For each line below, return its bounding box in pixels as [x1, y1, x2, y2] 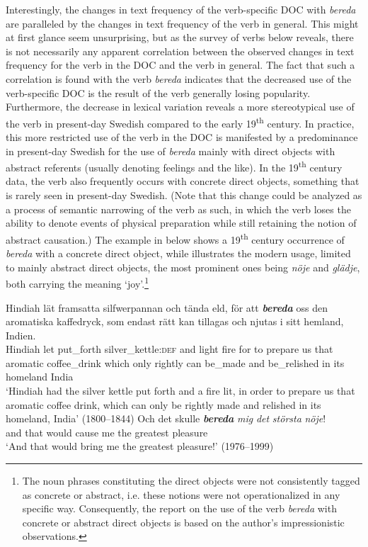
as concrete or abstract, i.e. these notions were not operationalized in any [22, 487, 340, 502]
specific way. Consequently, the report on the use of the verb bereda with [22, 501, 337, 516]
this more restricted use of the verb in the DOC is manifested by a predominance [6, 130, 358, 144]
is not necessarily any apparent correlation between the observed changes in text [6, 43, 355, 58]
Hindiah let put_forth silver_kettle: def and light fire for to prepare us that [6, 342, 333, 356]
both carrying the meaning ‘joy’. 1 [6, 274, 149, 291]
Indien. [6, 327, 36, 342]
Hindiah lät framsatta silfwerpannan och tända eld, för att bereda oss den [6, 300, 328, 315]
